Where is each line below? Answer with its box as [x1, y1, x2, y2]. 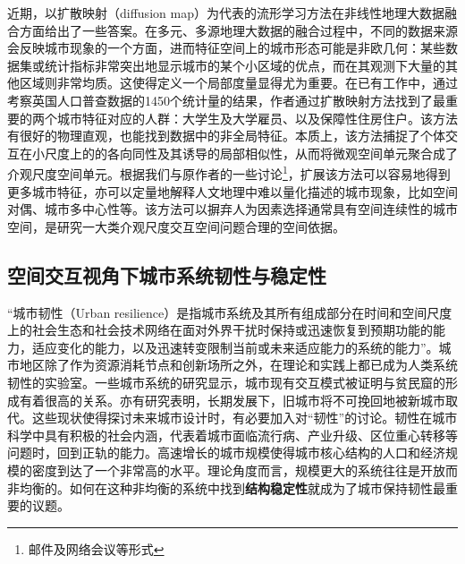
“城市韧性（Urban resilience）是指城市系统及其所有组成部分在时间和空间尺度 [7, 303, 452, 321]
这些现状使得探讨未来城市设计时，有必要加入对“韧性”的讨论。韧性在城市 [31, 408, 458, 427]
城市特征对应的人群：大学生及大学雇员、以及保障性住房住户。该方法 [56, 108, 458, 127]
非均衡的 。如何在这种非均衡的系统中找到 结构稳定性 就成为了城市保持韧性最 [7, 478, 445, 497]
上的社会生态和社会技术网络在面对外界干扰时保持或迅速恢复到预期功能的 [7, 320, 433, 339]
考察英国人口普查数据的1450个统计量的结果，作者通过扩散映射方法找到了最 [7, 90, 445, 109]
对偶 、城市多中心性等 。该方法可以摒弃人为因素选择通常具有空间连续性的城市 [7, 200, 458, 218]
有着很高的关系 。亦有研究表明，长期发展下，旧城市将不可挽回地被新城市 [19, 390, 445, 409]
